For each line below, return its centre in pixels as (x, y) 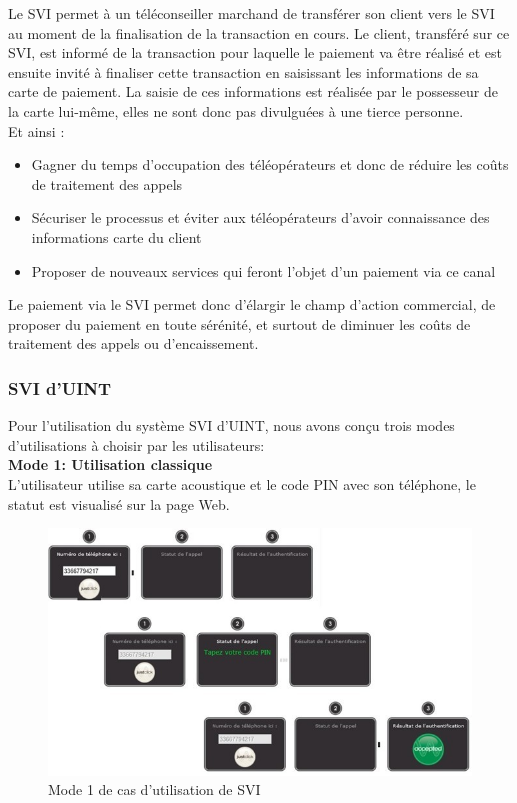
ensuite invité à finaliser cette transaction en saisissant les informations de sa (243, 71)
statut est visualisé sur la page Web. (119, 503)
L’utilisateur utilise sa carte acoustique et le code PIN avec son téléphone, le (242, 483)
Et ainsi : (36, 130)
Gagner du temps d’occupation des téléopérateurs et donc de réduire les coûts (270, 164)
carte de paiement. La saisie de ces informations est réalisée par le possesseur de (253, 91)
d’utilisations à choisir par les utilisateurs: (136, 444)
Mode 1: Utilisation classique (110, 464)
